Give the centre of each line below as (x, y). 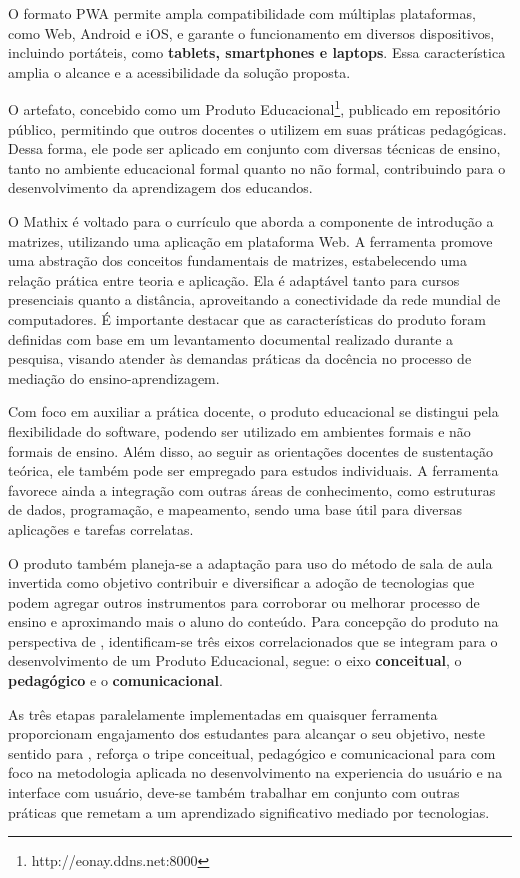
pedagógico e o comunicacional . (115, 680)
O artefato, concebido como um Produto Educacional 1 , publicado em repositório (254, 108)
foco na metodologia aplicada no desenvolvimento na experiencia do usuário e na (255, 772)
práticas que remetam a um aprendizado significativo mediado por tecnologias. (249, 811)
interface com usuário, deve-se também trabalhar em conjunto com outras (234, 792)
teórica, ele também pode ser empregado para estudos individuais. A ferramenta (253, 470)
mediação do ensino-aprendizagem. (114, 377)
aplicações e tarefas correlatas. (101, 528)
